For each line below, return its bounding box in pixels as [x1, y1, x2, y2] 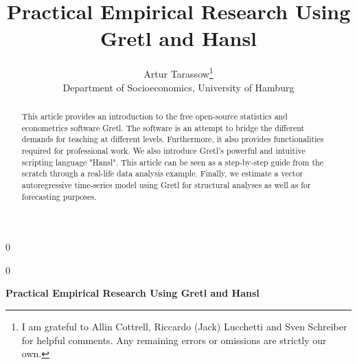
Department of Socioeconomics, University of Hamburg [62, 80, 295, 94]
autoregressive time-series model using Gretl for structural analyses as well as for [21, 179, 311, 190]
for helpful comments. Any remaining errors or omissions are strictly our [21, 332, 327, 347]
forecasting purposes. [21, 190, 97, 202]
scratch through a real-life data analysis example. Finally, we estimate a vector [21, 168, 303, 179]
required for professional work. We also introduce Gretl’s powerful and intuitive [21, 144, 306, 156]
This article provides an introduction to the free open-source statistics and [21, 110, 288, 122]
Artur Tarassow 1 [143, 65, 214, 80]
